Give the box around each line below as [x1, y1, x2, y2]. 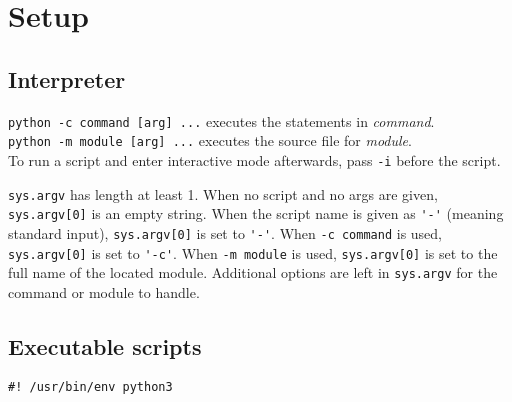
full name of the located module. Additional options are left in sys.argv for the [8, 262, 498, 283]
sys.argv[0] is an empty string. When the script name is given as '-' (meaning [8, 203, 504, 224]
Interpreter [8, 63, 126, 94]
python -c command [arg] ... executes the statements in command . [8, 110, 435, 131]
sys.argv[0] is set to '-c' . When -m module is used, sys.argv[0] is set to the [8, 242, 498, 263]
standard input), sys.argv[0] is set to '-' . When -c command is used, [8, 222, 443, 243]
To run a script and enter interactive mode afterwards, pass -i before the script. [8, 149, 501, 170]
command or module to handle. [8, 281, 200, 302]
